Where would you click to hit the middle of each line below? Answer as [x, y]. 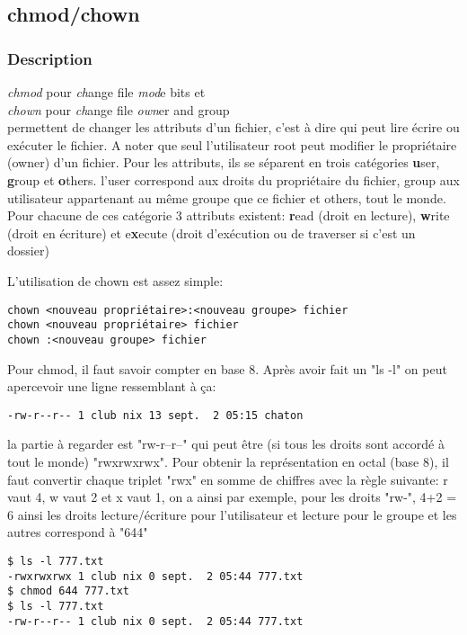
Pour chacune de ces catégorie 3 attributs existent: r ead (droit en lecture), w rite [229, 215]
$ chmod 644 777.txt [69, 591]
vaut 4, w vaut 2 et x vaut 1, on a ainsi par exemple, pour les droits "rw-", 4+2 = [232, 497]
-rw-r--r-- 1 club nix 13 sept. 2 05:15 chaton [155, 415]
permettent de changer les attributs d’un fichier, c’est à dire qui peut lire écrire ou [233, 127]
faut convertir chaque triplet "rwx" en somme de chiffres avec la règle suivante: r [228, 479]
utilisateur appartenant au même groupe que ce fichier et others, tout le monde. [227, 197]
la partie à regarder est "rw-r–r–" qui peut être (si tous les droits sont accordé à [226, 444]
